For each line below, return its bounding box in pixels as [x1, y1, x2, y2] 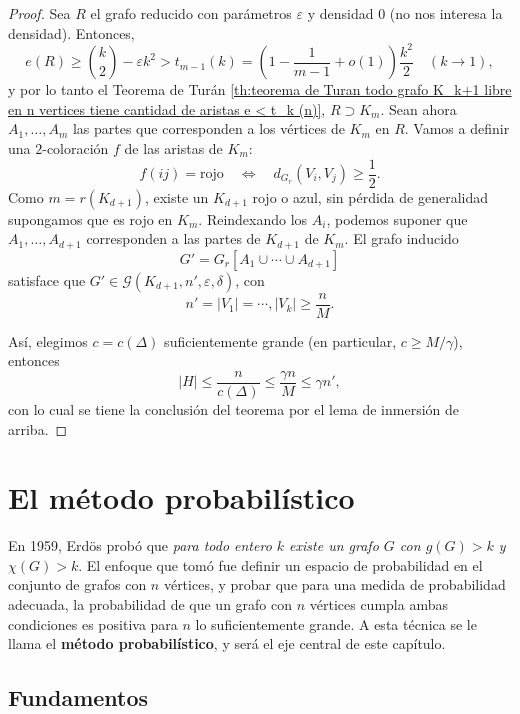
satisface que [8, 269, 86, 290]
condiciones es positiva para [8, 613, 178, 634]
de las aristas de [124, 137, 223, 158]
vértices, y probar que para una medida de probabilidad [163, 574, 506, 595]
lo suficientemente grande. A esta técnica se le [195, 613, 477, 634]
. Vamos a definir [404, 118, 510, 139]
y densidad [307, 3, 374, 23]
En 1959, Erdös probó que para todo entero [8, 535, 272, 556]
